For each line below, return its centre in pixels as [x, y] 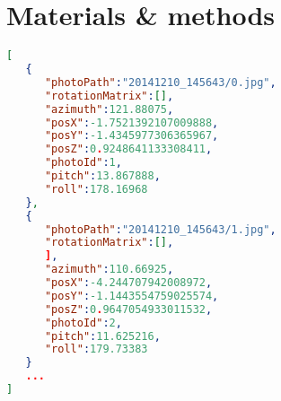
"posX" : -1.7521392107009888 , [132, 122]
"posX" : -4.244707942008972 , [128, 283]
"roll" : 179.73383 [96, 349]
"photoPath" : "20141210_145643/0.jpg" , [160, 82]
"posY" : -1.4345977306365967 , [132, 136]
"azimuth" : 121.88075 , [109, 109]
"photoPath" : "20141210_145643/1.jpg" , [160, 229]
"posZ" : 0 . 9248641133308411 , [128, 149]
